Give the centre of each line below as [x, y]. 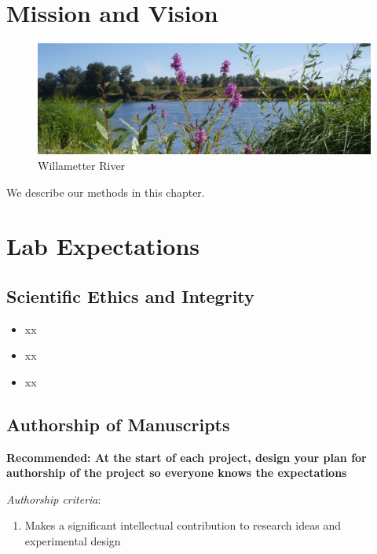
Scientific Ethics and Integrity [130, 295]
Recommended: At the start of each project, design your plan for [187, 457]
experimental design [73, 541]
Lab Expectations [103, 246]
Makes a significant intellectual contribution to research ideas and [183, 525]
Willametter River [82, 165]
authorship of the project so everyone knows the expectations [177, 473]
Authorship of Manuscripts [118, 424]
